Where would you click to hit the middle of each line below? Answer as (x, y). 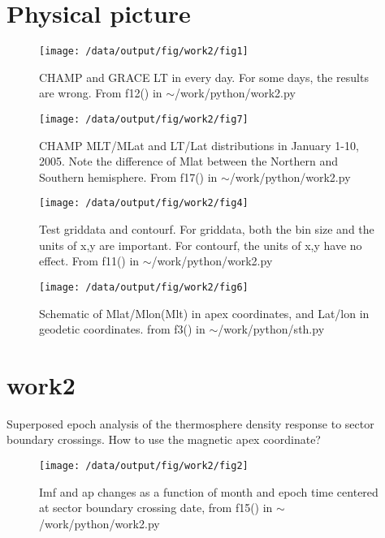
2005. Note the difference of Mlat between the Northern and (188, 161)
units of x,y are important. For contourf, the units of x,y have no (201, 245)
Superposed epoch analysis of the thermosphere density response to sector (190, 423)
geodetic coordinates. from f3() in (122, 329)
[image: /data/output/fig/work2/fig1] (144, 52)
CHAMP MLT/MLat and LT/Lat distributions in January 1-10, (199, 145)
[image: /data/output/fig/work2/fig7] (144, 119)
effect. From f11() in (89, 261)
